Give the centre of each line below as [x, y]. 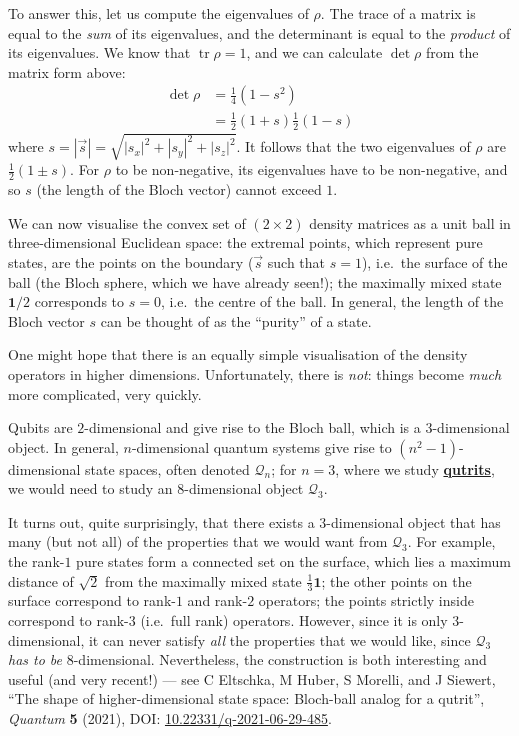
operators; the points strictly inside [366, 600]
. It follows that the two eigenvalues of [353, 146]
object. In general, [63, 446]
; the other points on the [396, 580]
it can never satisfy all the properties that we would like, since [279, 639]
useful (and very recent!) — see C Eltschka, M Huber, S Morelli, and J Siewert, [252, 678]
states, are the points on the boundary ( [131, 261]
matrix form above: [67, 71]
